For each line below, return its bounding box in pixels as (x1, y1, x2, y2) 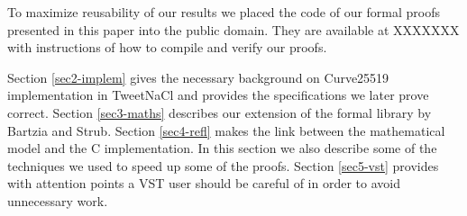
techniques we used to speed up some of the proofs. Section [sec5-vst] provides (7, 156, 439, 175)
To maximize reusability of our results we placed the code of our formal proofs (7, 3, 441, 21)
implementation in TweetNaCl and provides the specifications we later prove (7, 85, 429, 104)
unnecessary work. (7, 191, 108, 210)
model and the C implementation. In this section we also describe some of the (7, 139, 437, 157)
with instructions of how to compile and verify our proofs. (7, 38, 327, 57)
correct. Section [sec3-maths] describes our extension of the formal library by (7, 103, 432, 121)
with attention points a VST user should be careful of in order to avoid (7, 174, 400, 193)
